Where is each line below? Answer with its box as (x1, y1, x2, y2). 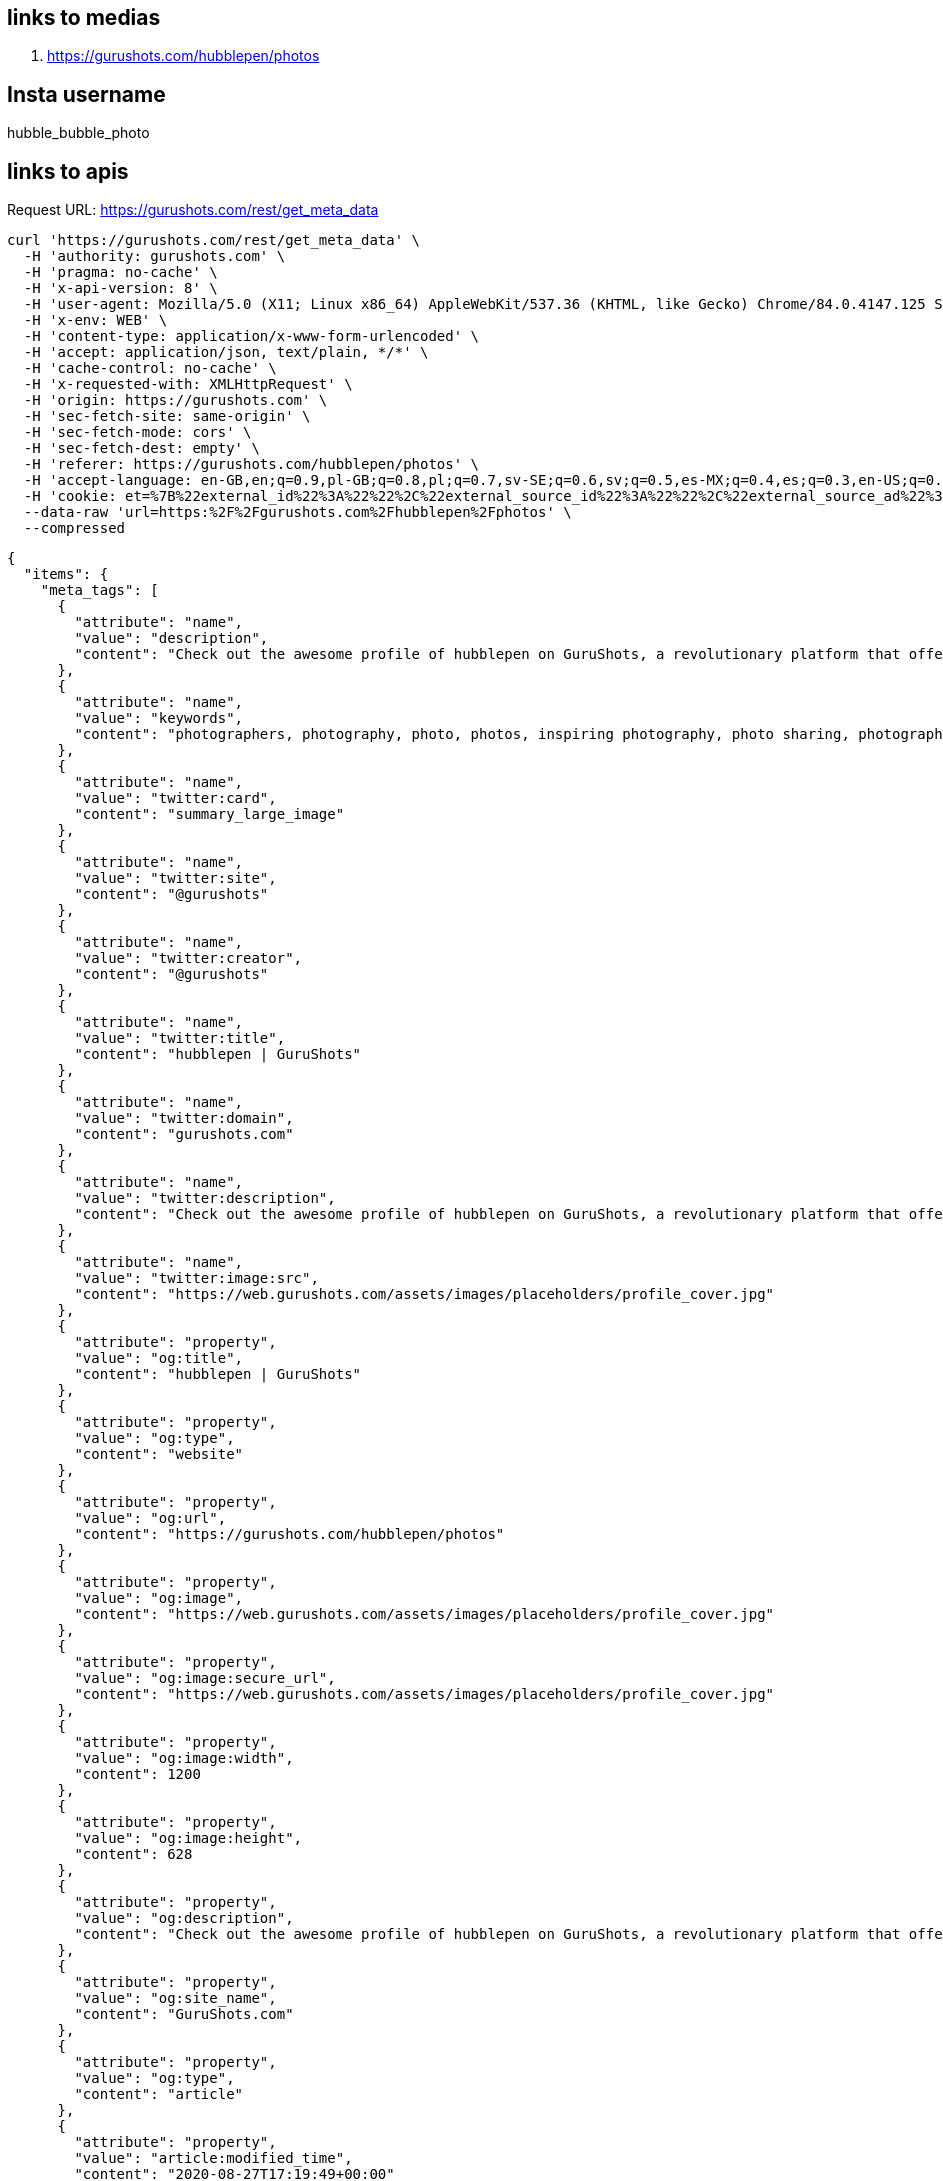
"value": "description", (74, 630, 269, 647)
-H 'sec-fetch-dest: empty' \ (23, 440, 260, 457)
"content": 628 (74, 1846, 193, 1863)
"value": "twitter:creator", (74, 950, 303, 967)
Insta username (7, 81, 166, 107)
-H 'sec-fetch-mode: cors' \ (23, 424, 252, 441)
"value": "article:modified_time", (74, 2150, 353, 2167)
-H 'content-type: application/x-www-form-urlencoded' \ (23, 328, 480, 345)
